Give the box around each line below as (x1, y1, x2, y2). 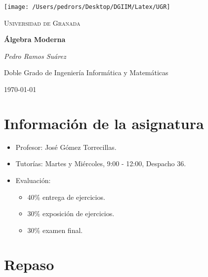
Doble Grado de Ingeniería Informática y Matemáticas (4, 67, 168, 78)
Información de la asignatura (4, 113, 204, 133)
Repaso (4, 254, 54, 274)
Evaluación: (15, 175, 51, 185)
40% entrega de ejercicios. (27, 191, 105, 202)
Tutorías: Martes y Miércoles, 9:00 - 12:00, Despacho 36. (15, 158, 186, 169)
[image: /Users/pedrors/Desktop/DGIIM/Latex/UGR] (4, 3, 170, 10)
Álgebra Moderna (4, 34, 66, 45)
